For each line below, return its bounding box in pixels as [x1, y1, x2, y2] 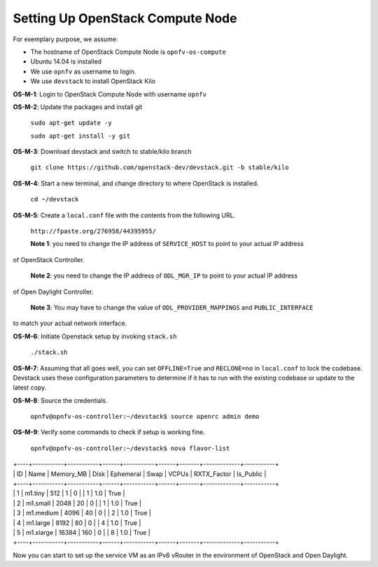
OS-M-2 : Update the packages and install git [13, 102, 143, 111]
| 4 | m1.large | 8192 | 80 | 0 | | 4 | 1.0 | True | [13, 518, 141, 527]
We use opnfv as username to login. [30, 67, 136, 76]
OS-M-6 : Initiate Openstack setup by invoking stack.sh [13, 332, 177, 340]
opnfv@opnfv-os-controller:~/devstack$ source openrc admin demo [30, 412, 260, 421]
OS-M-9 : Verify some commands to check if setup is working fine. [13, 428, 206, 436]
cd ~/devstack [30, 196, 79, 203]
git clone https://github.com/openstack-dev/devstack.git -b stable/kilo [30, 164, 290, 171]
